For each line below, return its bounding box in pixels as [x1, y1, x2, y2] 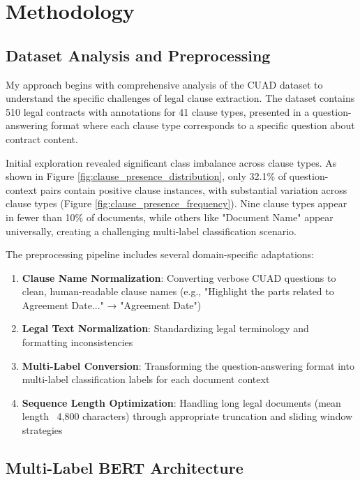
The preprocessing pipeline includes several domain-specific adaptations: [6, 247, 314, 262]
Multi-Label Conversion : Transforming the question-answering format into [22, 358, 354, 373]
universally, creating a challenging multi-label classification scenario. [6, 223, 297, 238]
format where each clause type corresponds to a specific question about [51, 118, 355, 133]
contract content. [6, 131, 78, 146]
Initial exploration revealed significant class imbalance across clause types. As [6, 155, 337, 170]
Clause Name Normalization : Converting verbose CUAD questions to [22, 270, 336, 285]
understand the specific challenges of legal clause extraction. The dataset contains [6, 91, 355, 105]
